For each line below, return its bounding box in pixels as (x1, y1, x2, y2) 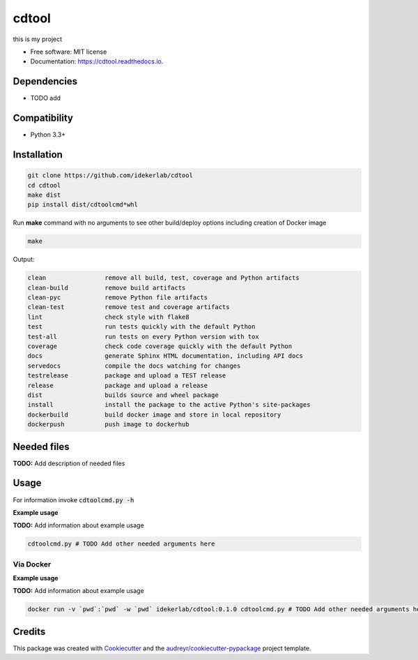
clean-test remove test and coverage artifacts (27, 303, 230, 311)
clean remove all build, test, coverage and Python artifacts (27, 274, 300, 282)
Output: (13, 255, 35, 264)
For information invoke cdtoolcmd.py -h (13, 495, 134, 504)
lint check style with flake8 (27, 313, 189, 321)
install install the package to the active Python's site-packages (27, 401, 311, 409)
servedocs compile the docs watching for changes (27, 361, 241, 370)
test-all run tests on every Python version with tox (27, 332, 259, 340)
